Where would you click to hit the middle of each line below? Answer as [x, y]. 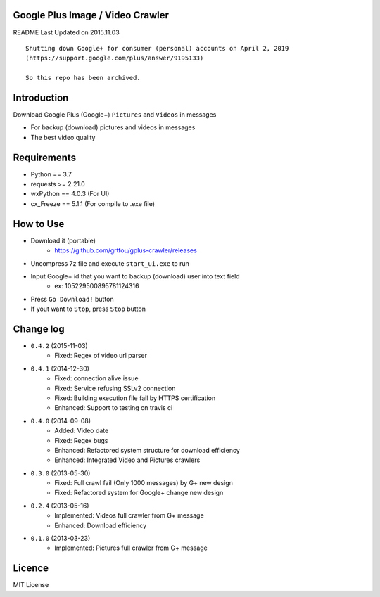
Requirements [45, 157]
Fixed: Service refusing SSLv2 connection [115, 388]
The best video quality [63, 137]
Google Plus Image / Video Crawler [91, 15]
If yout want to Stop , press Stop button [88, 309]
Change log [39, 329]
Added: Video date [82, 431]
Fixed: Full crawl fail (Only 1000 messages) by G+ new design [144, 483]
